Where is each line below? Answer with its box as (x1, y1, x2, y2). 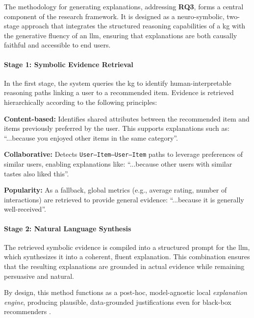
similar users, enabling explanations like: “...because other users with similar (4, 158, 232, 169)
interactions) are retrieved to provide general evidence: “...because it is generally (4, 194, 244, 204)
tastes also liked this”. (4, 168, 69, 178)
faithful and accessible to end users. (4, 40, 111, 50)
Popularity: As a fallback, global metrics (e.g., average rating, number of (4, 185, 227, 195)
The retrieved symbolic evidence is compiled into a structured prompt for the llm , (4, 242, 250, 252)
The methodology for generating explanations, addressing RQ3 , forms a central (4, 1, 244, 11)
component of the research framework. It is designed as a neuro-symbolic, (4, 11, 225, 21)
